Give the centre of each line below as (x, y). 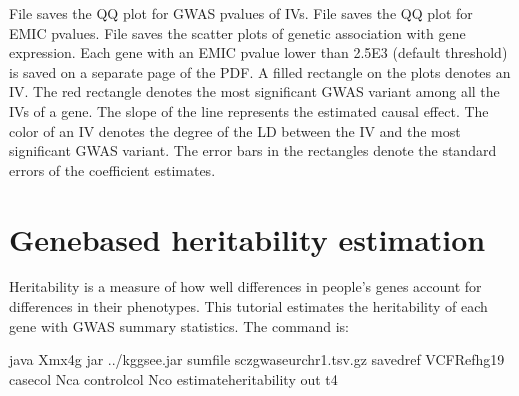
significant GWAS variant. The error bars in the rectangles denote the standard (253, 150)
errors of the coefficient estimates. (112, 169)
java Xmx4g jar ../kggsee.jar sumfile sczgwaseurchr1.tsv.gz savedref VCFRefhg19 (257, 359)
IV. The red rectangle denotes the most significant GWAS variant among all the (254, 91)
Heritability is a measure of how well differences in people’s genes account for (245, 286)
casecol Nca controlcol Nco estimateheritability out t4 (173, 378)
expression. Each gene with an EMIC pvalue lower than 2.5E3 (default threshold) (258, 52)
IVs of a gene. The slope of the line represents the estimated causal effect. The (249, 110)
